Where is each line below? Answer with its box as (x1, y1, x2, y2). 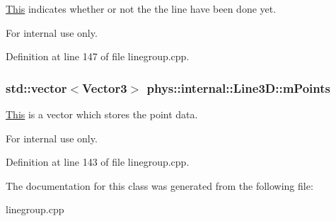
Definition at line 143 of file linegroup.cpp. (6, 154, 190, 169)
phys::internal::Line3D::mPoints (146, 79, 330, 96)
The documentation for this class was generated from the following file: (6, 178, 313, 193)
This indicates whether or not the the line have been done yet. (6, 1, 277, 16)
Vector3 (82, 79, 127, 96)
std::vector (6, 79, 67, 96)
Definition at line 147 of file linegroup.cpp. (6, 49, 190, 64)
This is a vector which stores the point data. (6, 107, 198, 121)
